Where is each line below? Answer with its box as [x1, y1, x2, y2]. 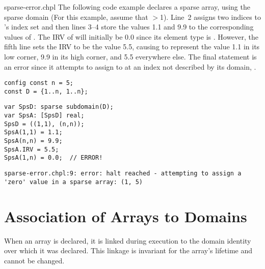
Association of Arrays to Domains [4, 205, 247, 226]
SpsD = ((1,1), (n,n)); [4, 120, 85, 128]
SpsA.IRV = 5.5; [4, 145, 59, 153]
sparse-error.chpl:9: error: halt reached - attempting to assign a [4, 170, 242, 177]
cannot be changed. [4, 255, 65, 265]
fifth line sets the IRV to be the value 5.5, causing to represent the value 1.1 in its [4, 41, 260, 52]
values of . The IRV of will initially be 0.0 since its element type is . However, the [4, 31, 259, 42]
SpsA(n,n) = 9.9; [4, 137, 63, 145]
